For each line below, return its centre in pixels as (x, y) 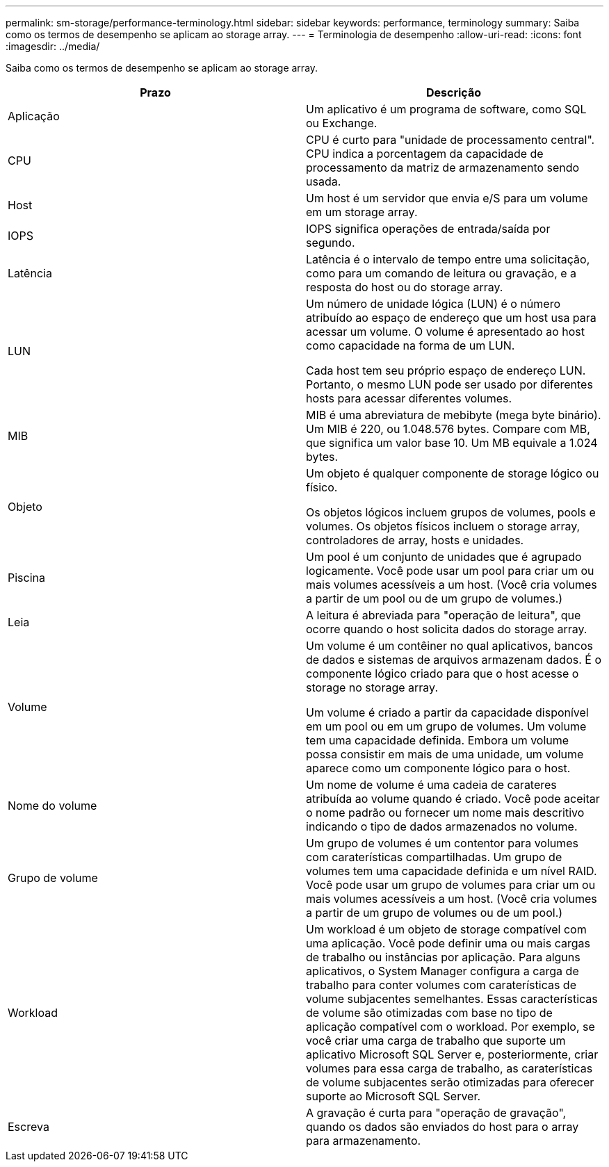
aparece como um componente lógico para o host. (438, 768)
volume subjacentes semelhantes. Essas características (452, 999)
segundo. (331, 243)
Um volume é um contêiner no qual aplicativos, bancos (449, 646)
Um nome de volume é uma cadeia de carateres (431, 785)
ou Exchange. (342, 123)
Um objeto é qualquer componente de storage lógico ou (453, 473)
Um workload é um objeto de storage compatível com (446, 929)
